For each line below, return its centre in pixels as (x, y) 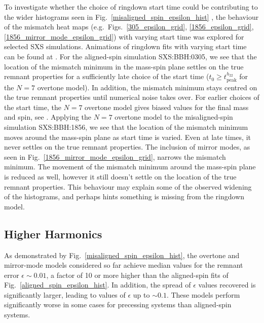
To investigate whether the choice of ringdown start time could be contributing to (131, 7)
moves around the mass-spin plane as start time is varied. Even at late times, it (127, 137)
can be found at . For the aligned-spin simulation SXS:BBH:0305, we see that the (130, 56)
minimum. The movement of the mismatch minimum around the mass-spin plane (130, 167)
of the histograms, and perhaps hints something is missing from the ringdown (124, 196)
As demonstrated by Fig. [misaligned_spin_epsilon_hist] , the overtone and (122, 255)
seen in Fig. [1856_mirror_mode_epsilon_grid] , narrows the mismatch (115, 156)
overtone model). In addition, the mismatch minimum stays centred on (147, 87)
